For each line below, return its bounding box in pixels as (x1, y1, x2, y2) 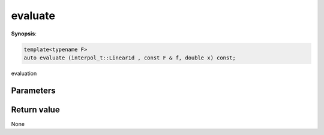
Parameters (11, 85, 56, 95)
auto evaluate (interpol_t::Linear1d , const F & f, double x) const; (23, 54, 236, 61)
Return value (11, 104, 60, 115)
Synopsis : (11, 30, 37, 37)
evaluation (11, 70, 37, 77)
